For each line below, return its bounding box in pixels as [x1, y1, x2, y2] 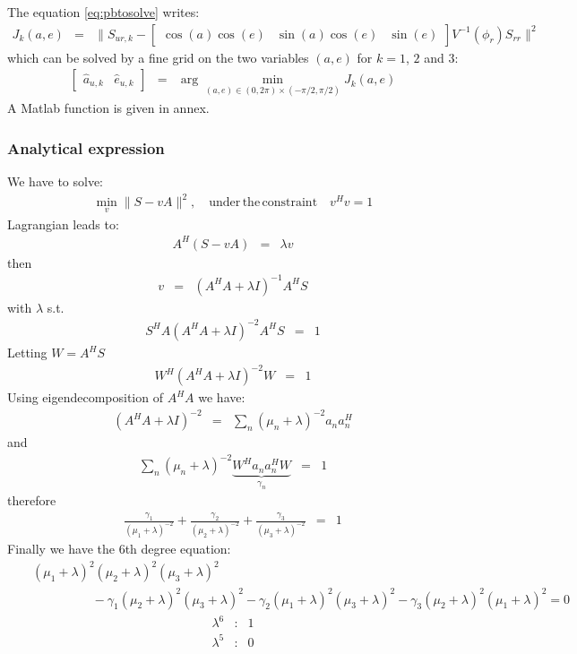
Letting [7, 343, 47, 361]
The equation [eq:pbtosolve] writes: [7, 3, 200, 21]
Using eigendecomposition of [7, 388, 163, 407]
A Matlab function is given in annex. [7, 99, 210, 117]
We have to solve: [7, 172, 104, 191]
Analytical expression [7, 136, 165, 159]
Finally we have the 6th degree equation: [7, 538, 231, 557]
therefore [7, 491, 56, 510]
